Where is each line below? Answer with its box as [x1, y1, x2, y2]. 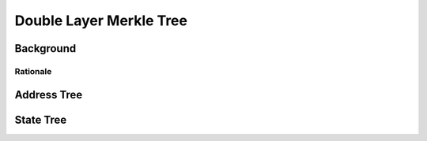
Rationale [14, 65, 52, 76]
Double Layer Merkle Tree [14, 12, 187, 29]
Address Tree [14, 87, 83, 102]
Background [14, 42, 77, 55]
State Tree [14, 113, 67, 126]
